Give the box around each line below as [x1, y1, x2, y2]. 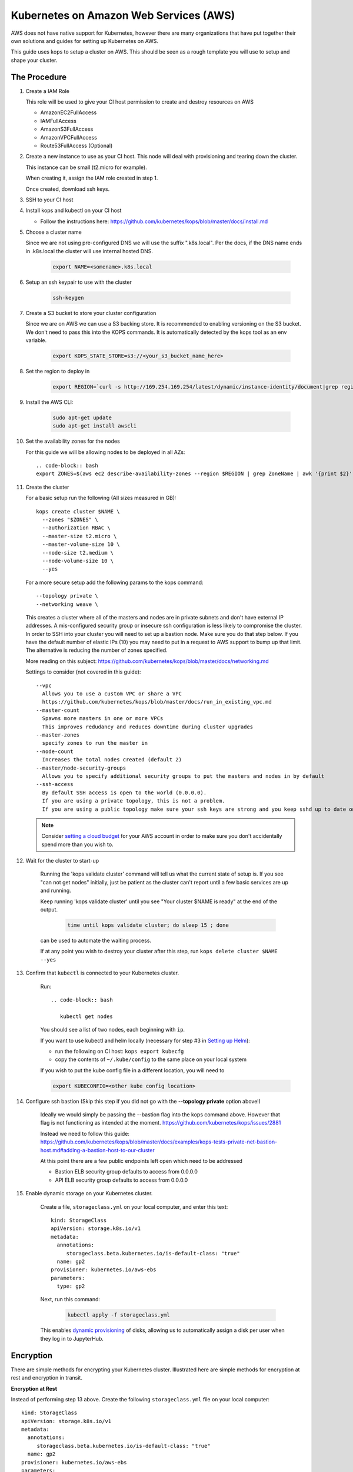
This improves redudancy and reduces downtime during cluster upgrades [42, 723, 254, 730]
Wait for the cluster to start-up [25, 857, 99, 864]
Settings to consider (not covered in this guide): [25, 668, 141, 675]
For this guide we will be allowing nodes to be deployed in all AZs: [25, 448, 185, 456]
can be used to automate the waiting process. [40, 937, 152, 944]
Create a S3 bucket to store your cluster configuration [25, 309, 156, 316]
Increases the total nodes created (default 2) [42, 757, 182, 763]
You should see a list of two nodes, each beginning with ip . [40, 1026, 185, 1033]
